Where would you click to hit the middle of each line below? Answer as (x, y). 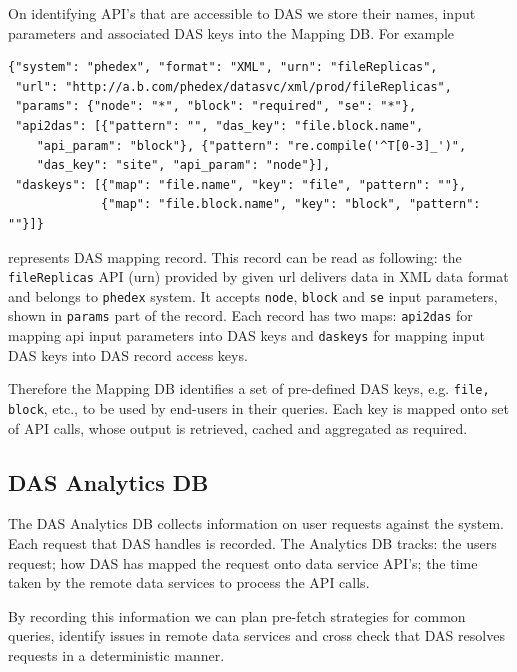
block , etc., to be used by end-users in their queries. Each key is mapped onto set (258, 408)
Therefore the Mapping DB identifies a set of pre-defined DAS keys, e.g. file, (249, 388)
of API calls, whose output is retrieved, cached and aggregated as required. (238, 427)
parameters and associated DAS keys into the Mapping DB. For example (231, 32)
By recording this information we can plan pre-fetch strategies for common (237, 615)
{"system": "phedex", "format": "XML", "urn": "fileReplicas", (223, 67)
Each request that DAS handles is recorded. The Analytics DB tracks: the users (252, 543)
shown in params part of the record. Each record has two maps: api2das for (240, 315)
